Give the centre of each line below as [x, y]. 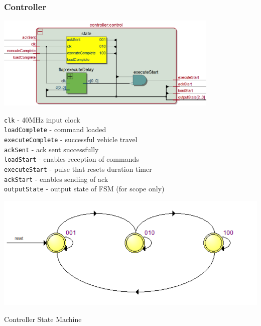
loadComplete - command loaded [55, 129]
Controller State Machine [43, 319]
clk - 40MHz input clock [42, 119]
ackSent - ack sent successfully [51, 149]
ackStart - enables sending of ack [56, 179]
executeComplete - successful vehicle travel [71, 139]
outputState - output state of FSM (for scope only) [84, 189]
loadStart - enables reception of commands [72, 159]
